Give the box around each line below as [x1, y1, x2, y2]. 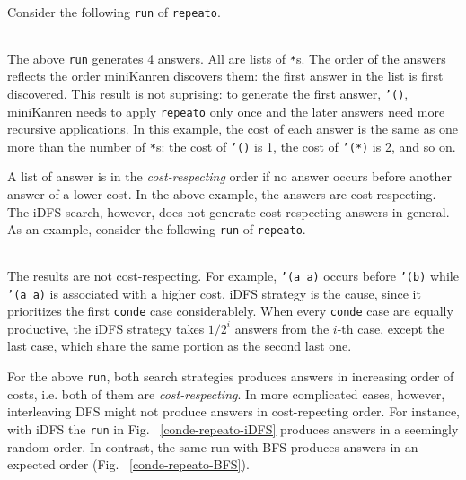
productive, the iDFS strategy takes [7, 319, 205, 337]
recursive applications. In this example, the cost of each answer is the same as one [7, 119, 458, 138]
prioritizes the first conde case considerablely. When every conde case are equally [7, 301, 453, 320]
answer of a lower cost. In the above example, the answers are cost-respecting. [7, 185, 436, 204]
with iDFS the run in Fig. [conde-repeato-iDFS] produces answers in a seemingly [7, 419, 459, 438]
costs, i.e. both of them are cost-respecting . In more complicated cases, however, [7, 384, 445, 403]
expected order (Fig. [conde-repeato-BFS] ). [7, 455, 250, 474]
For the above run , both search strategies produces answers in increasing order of [7, 367, 454, 386]
